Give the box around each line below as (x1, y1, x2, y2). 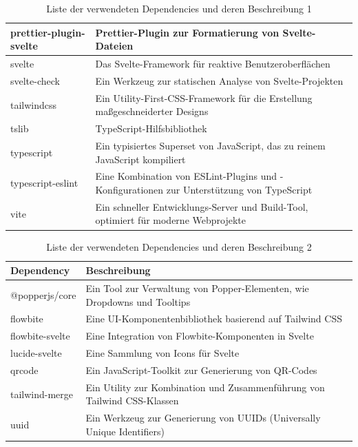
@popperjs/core (10, 287, 76, 302)
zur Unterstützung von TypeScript (166, 183, 313, 197)
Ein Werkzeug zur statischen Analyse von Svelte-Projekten (95, 73, 344, 87)
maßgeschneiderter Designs (95, 104, 209, 118)
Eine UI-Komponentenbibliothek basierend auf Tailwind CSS (85, 311, 342, 326)
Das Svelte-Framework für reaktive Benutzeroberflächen (95, 56, 330, 71)
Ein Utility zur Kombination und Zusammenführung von (85, 380, 325, 394)
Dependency (10, 263, 70, 278)
